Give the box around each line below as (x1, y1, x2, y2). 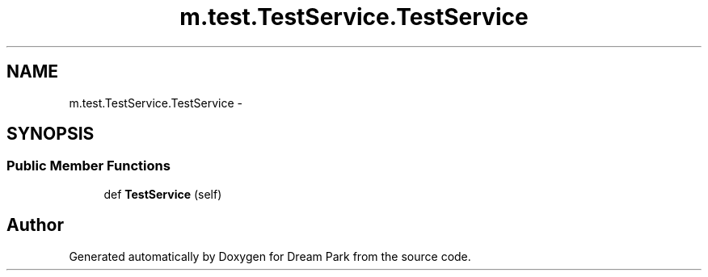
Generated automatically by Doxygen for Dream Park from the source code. (69, 249, 471, 263)
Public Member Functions (6, 157, 171, 174)
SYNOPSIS (6, 124, 95, 145)
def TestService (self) (103, 187, 222, 201)
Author (6, 215, 64, 236)
